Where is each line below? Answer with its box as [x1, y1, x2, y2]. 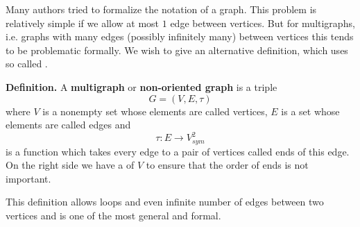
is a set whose [281, 103, 340, 118]
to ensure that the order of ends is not [146, 158, 309, 172]
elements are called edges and [6, 117, 131, 132]
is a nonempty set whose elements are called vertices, [42, 103, 268, 118]
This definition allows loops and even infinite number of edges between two [6, 194, 324, 209]
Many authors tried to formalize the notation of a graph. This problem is [6, 2, 317, 16]
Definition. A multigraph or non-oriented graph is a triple [6, 79, 277, 94]
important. [6, 171, 51, 185]
